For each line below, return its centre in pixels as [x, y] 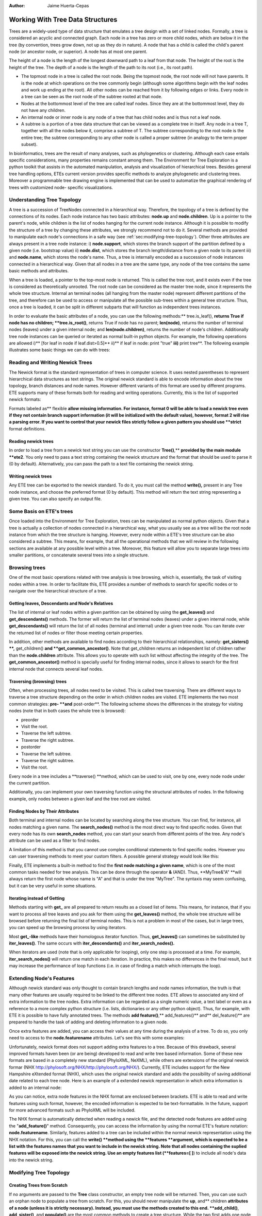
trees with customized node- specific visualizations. [61, 187]
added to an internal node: [35, 1088]
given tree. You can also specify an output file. [55, 499]
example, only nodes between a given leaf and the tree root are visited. [80, 799]
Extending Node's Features [42, 979]
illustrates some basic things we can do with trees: [59, 350]
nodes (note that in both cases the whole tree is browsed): [67, 711]
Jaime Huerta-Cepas [68, 6]
